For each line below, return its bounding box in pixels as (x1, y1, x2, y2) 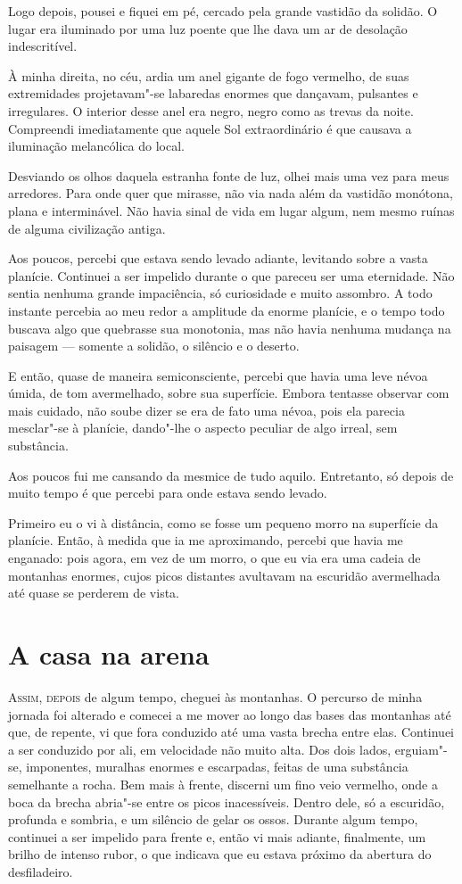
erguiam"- (394, 739, 448, 758)
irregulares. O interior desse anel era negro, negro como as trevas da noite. (8, 101, 414, 120)
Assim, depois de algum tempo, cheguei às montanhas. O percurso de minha (8, 687, 423, 706)
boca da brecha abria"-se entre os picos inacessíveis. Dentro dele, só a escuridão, (8, 792, 445, 811)
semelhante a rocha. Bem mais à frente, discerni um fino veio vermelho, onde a (8, 774, 438, 793)
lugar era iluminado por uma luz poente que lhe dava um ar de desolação (8, 19, 408, 37)
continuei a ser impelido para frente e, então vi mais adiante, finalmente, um (8, 827, 426, 846)
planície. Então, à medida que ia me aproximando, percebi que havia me (8, 531, 403, 549)
